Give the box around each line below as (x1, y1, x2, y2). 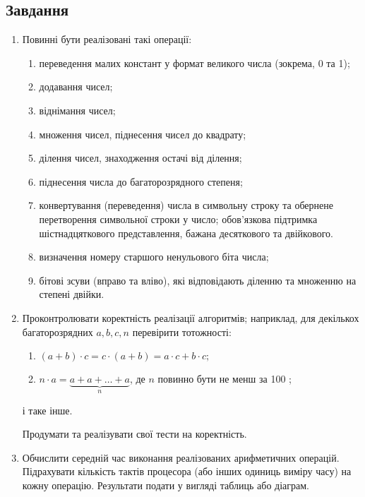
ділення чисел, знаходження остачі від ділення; (39, 150, 242, 165)
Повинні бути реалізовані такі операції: (22, 32, 192, 47)
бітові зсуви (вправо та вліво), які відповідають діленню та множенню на (39, 273, 357, 287)
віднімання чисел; (39, 102, 116, 117)
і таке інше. (22, 402, 73, 417)
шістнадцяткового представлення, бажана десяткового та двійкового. (39, 225, 333, 240)
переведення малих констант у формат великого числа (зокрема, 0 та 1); (39, 55, 350, 70)
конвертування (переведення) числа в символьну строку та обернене (39, 198, 333, 212)
